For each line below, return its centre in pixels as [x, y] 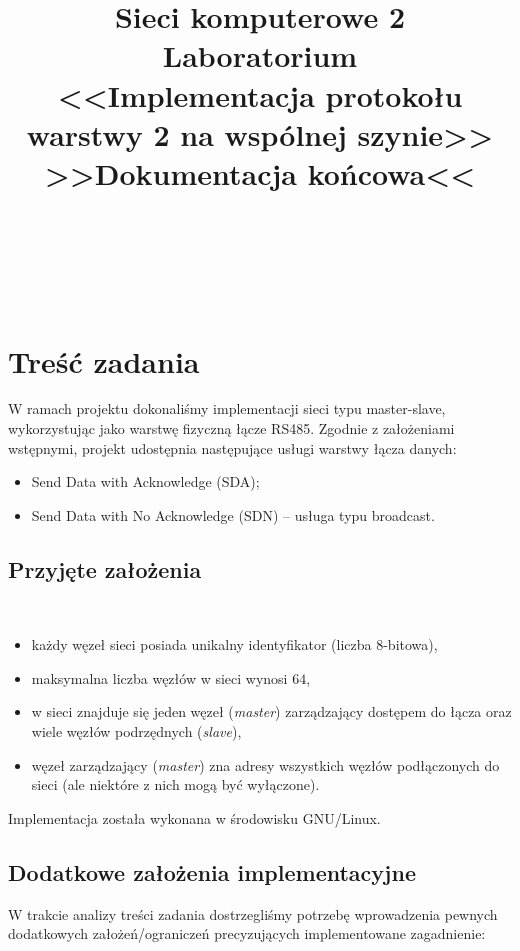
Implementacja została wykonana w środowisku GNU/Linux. [194, 817]
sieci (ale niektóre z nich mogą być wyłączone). [175, 784]
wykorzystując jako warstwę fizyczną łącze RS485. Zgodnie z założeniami [231, 428]
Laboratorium [260, 55]
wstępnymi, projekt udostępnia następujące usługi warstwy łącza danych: [232, 447]
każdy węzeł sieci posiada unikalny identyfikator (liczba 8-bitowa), [234, 644]
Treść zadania [104, 360]
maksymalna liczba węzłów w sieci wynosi [159, 677]
